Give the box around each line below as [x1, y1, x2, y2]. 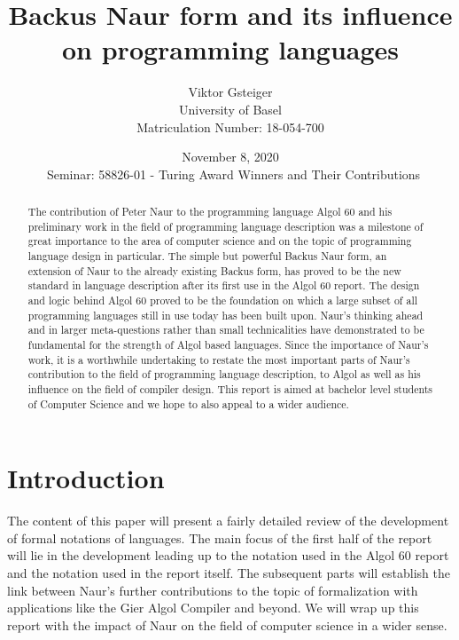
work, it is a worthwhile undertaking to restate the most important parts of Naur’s [27, 352, 410, 367]
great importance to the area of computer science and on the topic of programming [27, 233, 412, 249]
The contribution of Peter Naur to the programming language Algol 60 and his [27, 204, 393, 219]
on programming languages [62, 31, 399, 67]
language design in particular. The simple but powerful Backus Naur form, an [27, 249, 387, 264]
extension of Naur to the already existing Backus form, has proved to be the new [27, 263, 401, 278]
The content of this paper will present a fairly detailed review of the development [7, 511, 449, 530]
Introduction [7, 460, 165, 496]
